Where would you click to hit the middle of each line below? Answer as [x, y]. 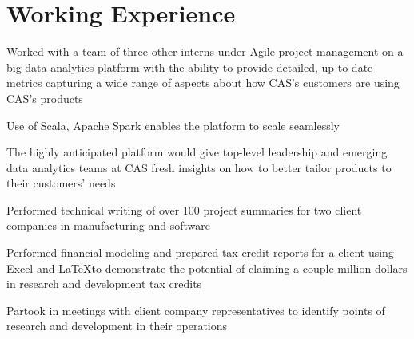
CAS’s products [45, 98]
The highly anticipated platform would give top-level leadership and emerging [197, 152]
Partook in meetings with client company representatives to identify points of [196, 310]
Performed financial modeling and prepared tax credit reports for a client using [200, 252]
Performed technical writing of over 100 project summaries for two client [184, 209]
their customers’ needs [61, 183]
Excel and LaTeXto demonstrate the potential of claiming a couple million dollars [207, 268]
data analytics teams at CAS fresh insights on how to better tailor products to [199, 167]
